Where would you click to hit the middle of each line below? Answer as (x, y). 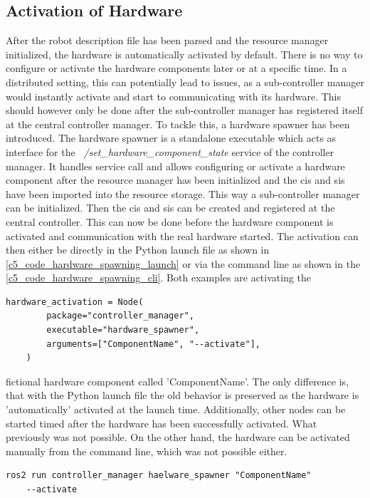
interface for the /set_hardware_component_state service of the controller (170, 151)
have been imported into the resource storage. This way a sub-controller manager (183, 193)
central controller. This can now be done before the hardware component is (170, 221)
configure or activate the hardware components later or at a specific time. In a (176, 68)
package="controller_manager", (120, 316)
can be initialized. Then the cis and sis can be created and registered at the (170, 208)
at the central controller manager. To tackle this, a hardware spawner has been (178, 124)
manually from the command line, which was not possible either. (147, 451)
